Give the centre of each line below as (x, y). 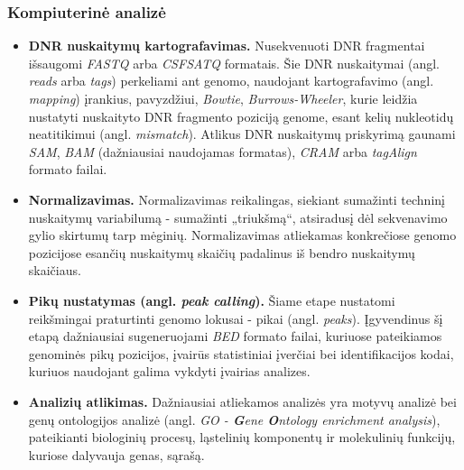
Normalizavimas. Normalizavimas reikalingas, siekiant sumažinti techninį (237, 199)
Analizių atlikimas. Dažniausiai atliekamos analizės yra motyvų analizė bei (242, 401)
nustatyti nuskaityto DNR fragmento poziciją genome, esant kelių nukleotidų (241, 116)
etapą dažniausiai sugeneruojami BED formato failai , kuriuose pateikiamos (235, 336)
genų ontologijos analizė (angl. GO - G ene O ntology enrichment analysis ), (234, 419)
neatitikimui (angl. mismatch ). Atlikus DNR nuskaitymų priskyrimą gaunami (242, 134)
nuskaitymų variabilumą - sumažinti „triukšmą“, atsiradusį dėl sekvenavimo (238, 217)
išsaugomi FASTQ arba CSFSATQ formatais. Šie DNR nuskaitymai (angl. (234, 63)
